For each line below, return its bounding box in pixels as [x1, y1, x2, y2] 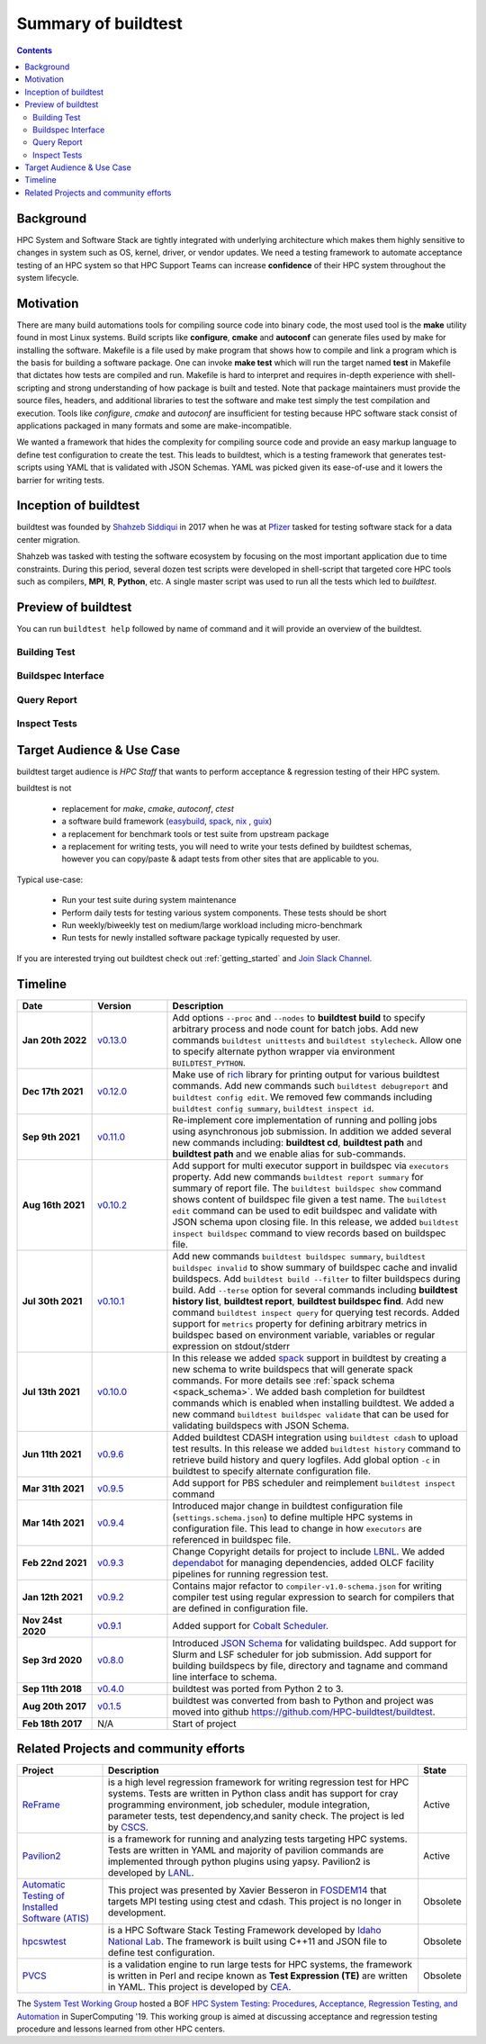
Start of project [172, 1717, 237, 1730]
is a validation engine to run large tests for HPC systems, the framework [108, 1958, 413, 1971]
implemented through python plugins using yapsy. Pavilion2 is [108, 1855, 371, 1868]
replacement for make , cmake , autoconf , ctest [61, 803, 234, 814]
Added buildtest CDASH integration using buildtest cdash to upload [172, 1431, 459, 1444]
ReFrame [22, 1798, 60, 1811]
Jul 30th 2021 [22, 1294, 83, 1307]
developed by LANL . [108, 1867, 194, 1879]
